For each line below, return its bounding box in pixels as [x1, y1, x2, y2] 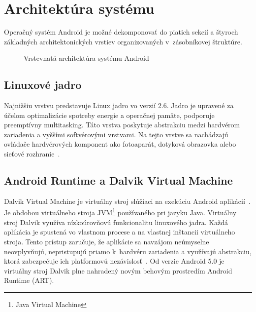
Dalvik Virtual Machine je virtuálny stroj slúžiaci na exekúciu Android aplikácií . [4, 195, 251, 206]
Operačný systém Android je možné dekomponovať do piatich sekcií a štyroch [4, 27, 238, 37]
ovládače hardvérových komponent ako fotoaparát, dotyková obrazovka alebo [4, 139, 236, 149]
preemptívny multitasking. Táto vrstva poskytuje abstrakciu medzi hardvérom [4, 119, 240, 130]
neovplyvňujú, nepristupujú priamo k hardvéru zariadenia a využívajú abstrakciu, [4, 246, 252, 256]
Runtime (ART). [4, 275, 54, 285]
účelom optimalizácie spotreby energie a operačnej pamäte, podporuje [4, 110, 215, 120]
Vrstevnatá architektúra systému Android [24, 53, 149, 63]
